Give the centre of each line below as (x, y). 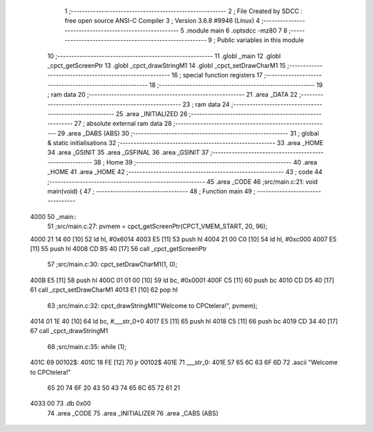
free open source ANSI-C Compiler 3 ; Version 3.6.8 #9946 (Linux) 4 (162, 21)
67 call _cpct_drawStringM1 (69, 331)
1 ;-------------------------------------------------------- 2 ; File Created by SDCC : (184, 11)
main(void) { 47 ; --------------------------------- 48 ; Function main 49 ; (151, 191)
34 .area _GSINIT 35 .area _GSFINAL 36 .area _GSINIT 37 (128, 153)
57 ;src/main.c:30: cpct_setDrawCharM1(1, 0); (112, 264)
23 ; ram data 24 (206, 104)
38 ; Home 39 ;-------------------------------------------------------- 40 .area (205, 162)
